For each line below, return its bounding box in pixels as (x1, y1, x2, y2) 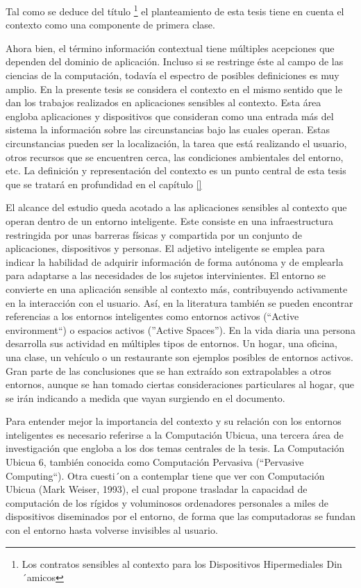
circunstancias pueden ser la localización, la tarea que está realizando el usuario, (6, 136, 347, 150)
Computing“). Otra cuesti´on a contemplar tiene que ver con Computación (6, 468, 325, 482)
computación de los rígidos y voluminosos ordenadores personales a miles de (6, 495, 329, 510)
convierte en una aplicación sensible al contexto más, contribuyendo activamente (6, 281, 348, 296)
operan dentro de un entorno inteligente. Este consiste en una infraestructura (6, 213, 334, 228)
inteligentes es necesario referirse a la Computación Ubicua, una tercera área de (6, 427, 344, 442)
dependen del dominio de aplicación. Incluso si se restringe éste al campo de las (6, 54, 344, 69)
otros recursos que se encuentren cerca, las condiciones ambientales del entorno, (6, 149, 344, 164)
